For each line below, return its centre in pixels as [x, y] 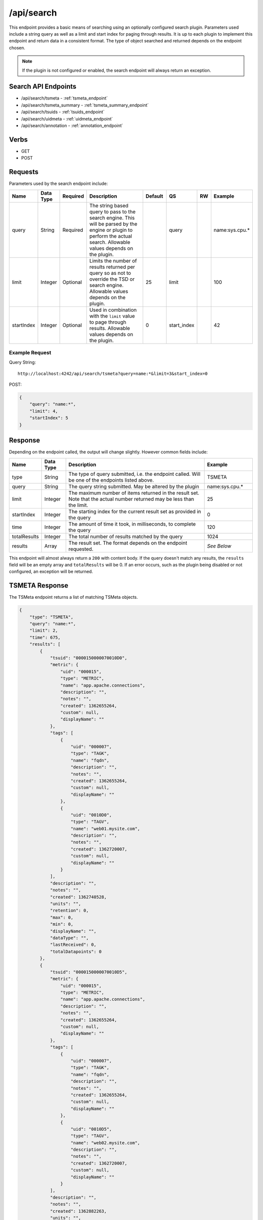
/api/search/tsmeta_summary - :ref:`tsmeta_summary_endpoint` [85, 105]
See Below [219, 546]
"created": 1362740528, [78, 897]
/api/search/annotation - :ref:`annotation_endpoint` [72, 125]
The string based [109, 205]
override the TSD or [112, 279]
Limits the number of [113, 261]
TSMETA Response [39, 586]
